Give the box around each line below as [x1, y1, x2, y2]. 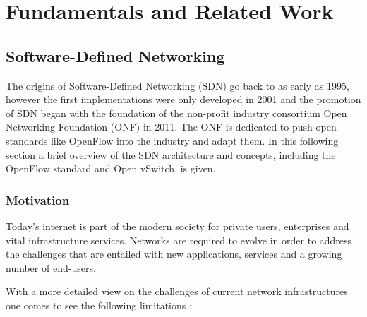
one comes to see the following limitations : [6, 297, 192, 312]
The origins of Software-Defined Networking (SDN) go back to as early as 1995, [6, 78, 349, 92]
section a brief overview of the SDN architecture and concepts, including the [6, 147, 336, 162]
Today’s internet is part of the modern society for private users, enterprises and [6, 218, 349, 233]
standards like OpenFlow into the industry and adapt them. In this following [6, 133, 339, 148]
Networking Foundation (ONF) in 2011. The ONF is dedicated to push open [6, 119, 337, 134]
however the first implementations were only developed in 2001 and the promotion [6, 92, 361, 107]
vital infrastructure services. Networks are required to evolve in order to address [6, 232, 352, 247]
